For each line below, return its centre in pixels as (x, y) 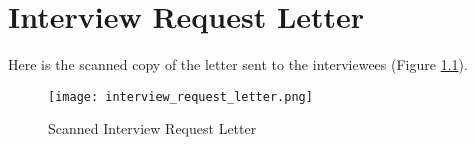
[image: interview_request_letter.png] (180, 96)
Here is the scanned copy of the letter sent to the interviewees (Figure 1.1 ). (238, 64)
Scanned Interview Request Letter (152, 128)
